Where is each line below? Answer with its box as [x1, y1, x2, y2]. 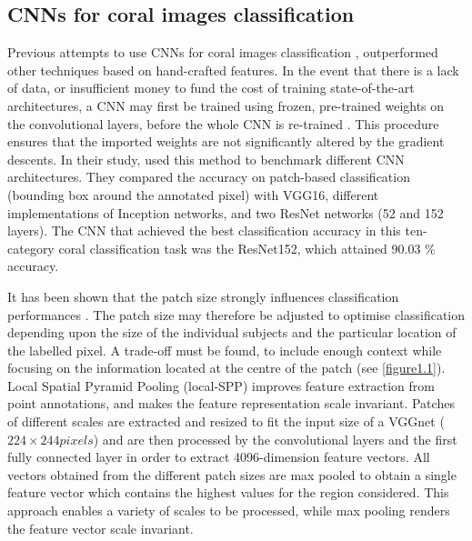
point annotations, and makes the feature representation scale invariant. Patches [7, 394, 455, 413]
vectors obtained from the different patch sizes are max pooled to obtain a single [7, 465, 457, 484]
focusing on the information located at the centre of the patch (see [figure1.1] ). [7, 358, 446, 377]
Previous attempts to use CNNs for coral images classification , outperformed [7, 43, 438, 62]
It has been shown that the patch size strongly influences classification [7, 286, 399, 306]
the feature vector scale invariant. [7, 518, 194, 537]
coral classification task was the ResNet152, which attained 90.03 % [58, 238, 436, 257]
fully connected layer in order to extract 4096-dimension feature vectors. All [7, 447, 430, 466]
